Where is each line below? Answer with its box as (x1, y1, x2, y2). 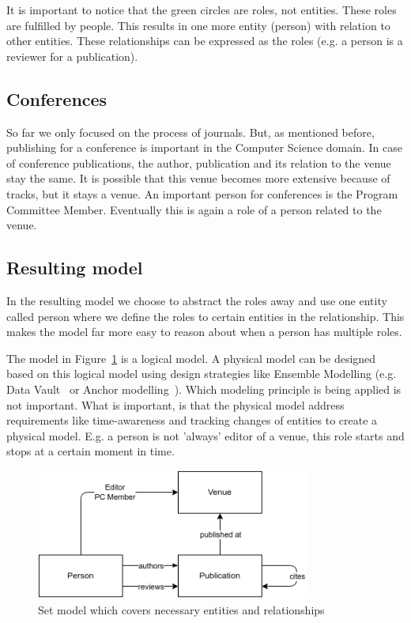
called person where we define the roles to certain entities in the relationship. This (6, 308, 405, 324)
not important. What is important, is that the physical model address (6, 396, 345, 413)
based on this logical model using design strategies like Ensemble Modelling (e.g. (6, 365, 397, 382)
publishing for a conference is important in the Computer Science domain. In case (6, 139, 402, 156)
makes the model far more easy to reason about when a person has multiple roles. (6, 323, 402, 340)
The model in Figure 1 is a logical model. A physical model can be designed (6, 349, 376, 366)
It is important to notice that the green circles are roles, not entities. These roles (6, 2, 397, 17)
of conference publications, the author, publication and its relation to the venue (6, 154, 391, 171)
